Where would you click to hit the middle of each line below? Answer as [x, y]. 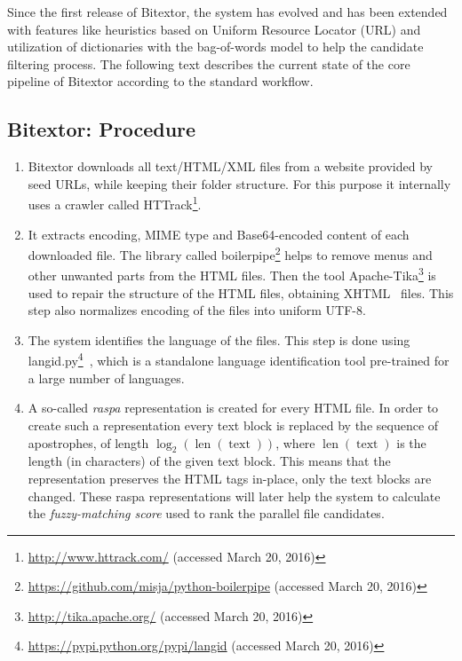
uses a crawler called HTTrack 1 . [115, 203]
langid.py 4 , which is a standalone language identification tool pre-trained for [239, 359]
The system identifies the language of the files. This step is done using [219, 339]
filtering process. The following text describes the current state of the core [209, 63]
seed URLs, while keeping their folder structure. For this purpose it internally [239, 183]
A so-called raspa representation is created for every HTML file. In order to [233, 408]
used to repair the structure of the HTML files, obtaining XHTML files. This [241, 292]
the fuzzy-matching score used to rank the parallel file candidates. [206, 513]
